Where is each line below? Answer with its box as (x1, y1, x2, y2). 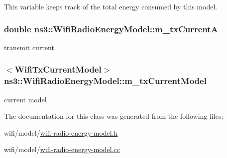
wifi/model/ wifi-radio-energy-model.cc (4, 144, 120, 155)
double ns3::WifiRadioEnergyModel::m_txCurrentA (4, 22, 218, 35)
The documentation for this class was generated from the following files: (4, 111, 224, 121)
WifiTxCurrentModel (14, 63, 102, 76)
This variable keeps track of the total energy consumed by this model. (4, 1, 218, 11)
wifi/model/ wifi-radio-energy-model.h (4, 127, 118, 138)
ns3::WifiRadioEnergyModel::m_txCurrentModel (4, 75, 207, 87)
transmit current (4, 42, 54, 52)
